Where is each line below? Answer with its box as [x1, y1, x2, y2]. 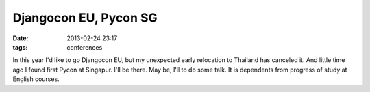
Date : [12, 34, 29, 42]
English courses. [12, 75, 60, 83]
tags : [12, 43, 28, 51]
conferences [66, 43, 103, 51]
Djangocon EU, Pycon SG [12, 10, 158, 25]
